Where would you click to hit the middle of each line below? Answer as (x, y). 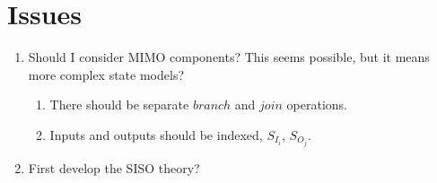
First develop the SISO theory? (114, 168)
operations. (317, 105)
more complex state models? (106, 74)
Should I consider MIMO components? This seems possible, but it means (229, 57)
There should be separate (119, 105)
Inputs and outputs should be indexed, (156, 134)
